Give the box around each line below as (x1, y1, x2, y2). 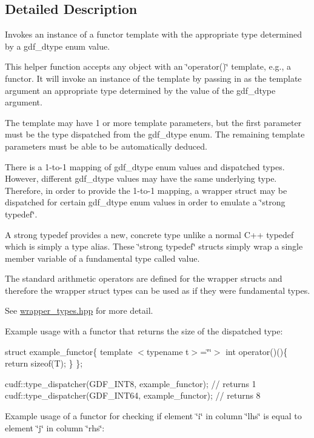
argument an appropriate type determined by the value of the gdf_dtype (5, 84, 276, 96)
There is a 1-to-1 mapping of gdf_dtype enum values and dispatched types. (5, 160, 285, 173)
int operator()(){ (225, 345, 288, 357)
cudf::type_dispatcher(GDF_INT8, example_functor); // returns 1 (5, 377, 256, 390)
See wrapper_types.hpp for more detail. (5, 304, 153, 317)
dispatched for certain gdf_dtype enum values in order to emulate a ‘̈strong (5, 196, 286, 208)
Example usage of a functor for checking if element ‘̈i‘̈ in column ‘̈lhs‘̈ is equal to (5, 410, 302, 422)
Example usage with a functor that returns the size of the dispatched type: (5, 325, 283, 337)
